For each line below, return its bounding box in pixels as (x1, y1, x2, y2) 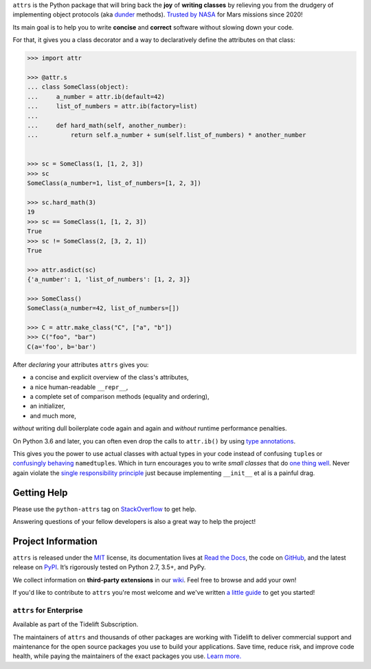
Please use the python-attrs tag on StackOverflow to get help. (12, 505, 197, 513)
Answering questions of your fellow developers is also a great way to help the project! (12, 518, 256, 526)
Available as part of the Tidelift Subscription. (12, 620, 139, 628)
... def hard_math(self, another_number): (27, 121, 187, 129)
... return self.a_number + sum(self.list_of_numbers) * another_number (27, 131, 306, 139)
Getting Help (12, 487, 68, 498)
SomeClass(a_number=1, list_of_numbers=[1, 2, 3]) (27, 179, 202, 187)
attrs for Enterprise (12, 605, 83, 615)
